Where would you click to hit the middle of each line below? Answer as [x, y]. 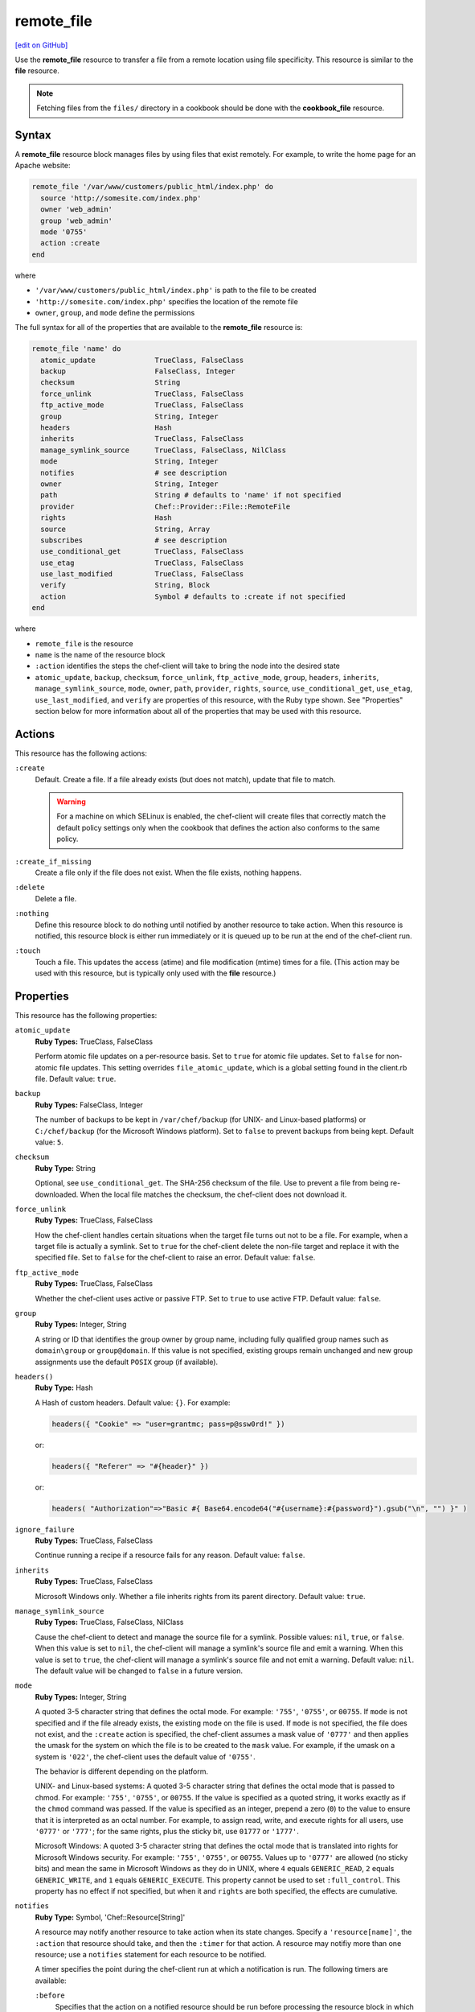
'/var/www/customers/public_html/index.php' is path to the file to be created [176, 291]
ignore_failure [45, 1530]
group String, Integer [129, 416]
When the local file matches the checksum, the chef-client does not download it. [213, 1194]
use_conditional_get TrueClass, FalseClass [142, 552]
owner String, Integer [129, 484]
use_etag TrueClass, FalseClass [142, 563]
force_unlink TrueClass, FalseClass [142, 394]
